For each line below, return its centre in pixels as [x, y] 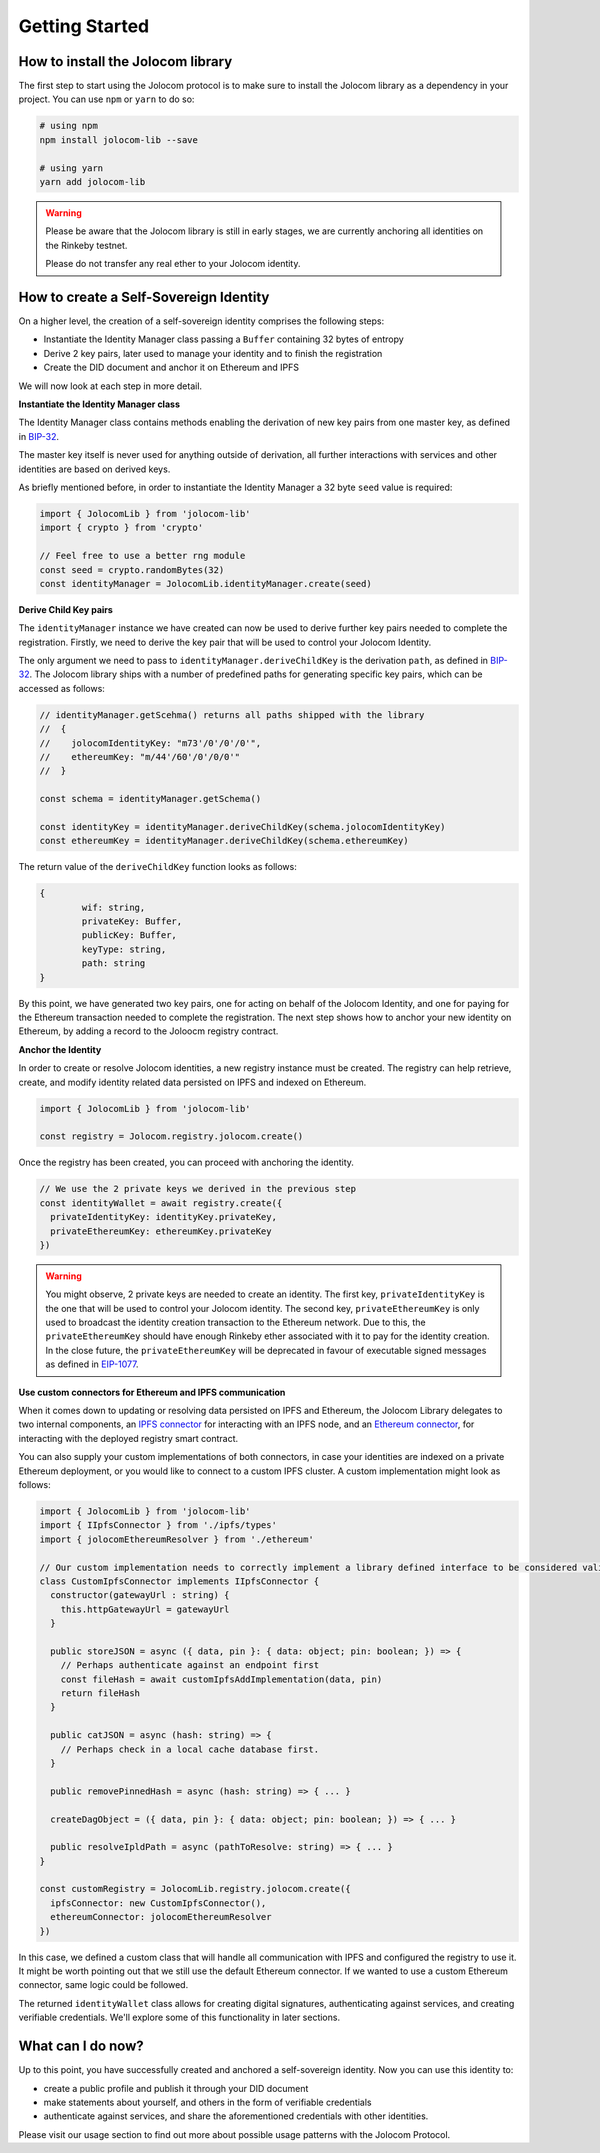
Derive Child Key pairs [66, 609]
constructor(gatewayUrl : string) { [140, 1595]
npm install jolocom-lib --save [119, 139]
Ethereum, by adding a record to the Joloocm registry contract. [148, 1031]
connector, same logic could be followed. [103, 1985]
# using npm [69, 126]
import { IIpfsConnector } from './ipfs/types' [158, 1525]
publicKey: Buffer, [129, 935]
